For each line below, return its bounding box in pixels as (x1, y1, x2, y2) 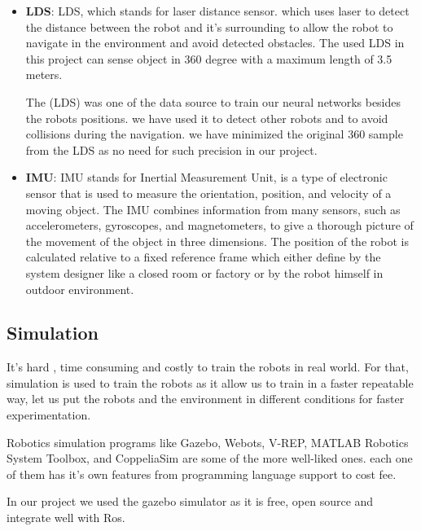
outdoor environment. (25, 280, 134, 297)
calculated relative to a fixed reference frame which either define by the (25, 248, 381, 265)
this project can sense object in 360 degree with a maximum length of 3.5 (25, 50, 392, 67)
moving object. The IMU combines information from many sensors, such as (25, 200, 401, 217)
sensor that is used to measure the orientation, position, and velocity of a (25, 184, 392, 201)
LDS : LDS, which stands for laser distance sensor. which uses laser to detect (25, 2, 410, 19)
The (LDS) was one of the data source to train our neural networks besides (25, 93, 401, 110)
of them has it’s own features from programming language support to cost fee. (7, 465, 397, 482)
